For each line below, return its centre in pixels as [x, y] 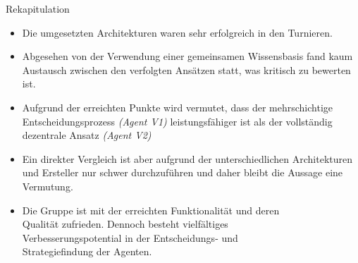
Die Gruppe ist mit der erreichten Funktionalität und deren [151, 210]
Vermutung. [48, 186]
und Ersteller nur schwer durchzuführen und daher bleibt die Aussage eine [183, 172]
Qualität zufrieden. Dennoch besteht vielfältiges [125, 224]
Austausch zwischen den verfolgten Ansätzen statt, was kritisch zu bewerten [186, 69]
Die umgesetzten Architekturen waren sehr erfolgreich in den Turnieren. [177, 32]
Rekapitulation [38, 8]
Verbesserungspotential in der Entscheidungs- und [130, 237]
